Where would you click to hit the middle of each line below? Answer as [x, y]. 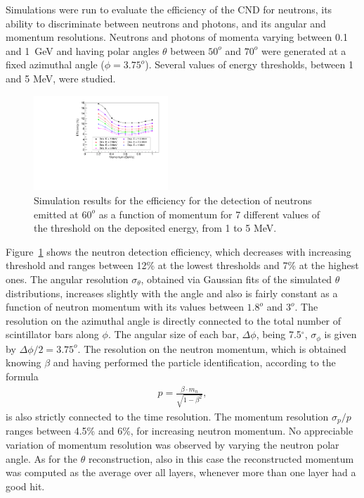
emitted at [56, 214]
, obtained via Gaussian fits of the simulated [236, 279]
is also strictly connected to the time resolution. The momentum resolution [167, 417]
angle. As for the [42, 458]
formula [22, 376]
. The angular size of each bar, [173, 334]
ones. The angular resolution [67, 279]
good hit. [25, 486]
